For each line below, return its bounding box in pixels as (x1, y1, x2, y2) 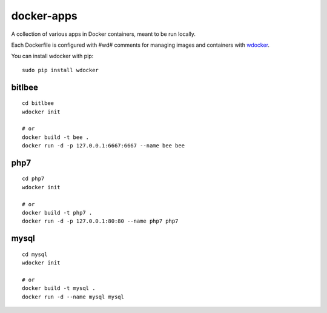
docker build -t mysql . (22, 285, 96, 292)
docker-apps (11, 9, 78, 22)
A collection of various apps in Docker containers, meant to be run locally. (11, 30, 196, 38)
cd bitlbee (22, 100, 54, 107)
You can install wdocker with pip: (11, 52, 94, 60)
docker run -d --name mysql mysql (22, 293, 124, 300)
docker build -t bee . (22, 133, 90, 141)
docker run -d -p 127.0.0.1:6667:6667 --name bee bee (22, 143, 185, 149)
